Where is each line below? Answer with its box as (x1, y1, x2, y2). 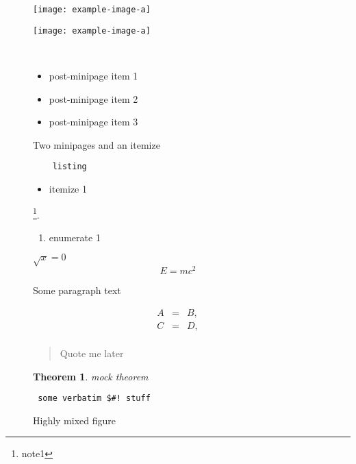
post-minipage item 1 (49, 68, 138, 82)
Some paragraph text (33, 283, 121, 297)
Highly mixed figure (33, 413, 116, 427)
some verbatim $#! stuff (38, 393, 151, 404)
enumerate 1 (49, 230, 101, 244)
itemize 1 (49, 181, 87, 195)
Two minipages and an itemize (33, 137, 160, 151)
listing (52, 162, 87, 172)
